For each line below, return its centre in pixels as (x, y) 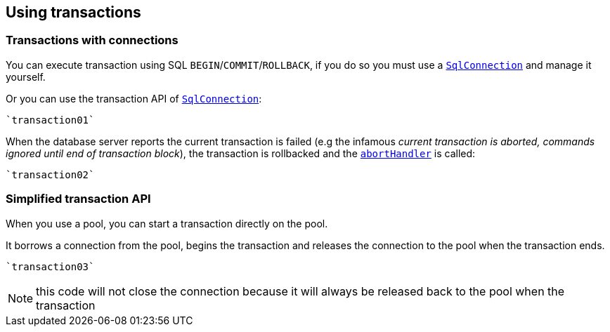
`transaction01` (50, 120)
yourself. (26, 77)
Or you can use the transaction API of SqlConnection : (134, 98)
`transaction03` (50, 266)
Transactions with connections (92, 40)
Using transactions (73, 12)
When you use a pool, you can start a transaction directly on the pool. (167, 223)
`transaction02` (50, 174)
